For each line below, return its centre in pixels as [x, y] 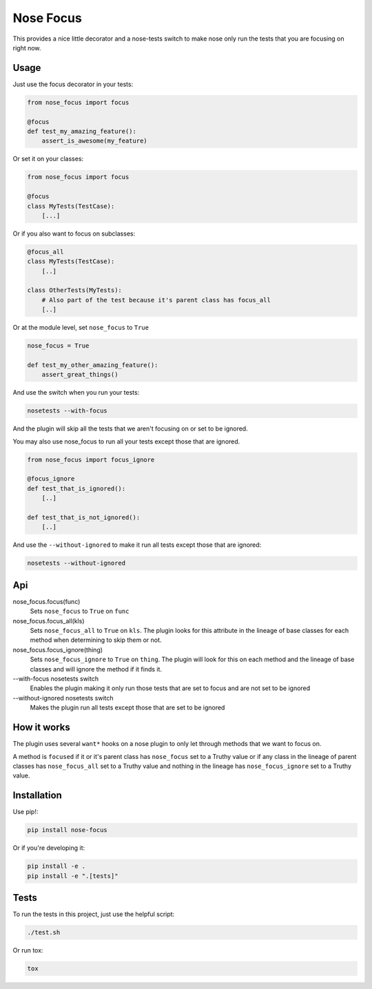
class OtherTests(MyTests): [74, 290]
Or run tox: [28, 950]
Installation [37, 795]
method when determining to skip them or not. [96, 640]
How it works [41, 728]
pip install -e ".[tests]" [73, 876]
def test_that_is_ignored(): [76, 488]
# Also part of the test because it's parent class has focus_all [156, 300]
